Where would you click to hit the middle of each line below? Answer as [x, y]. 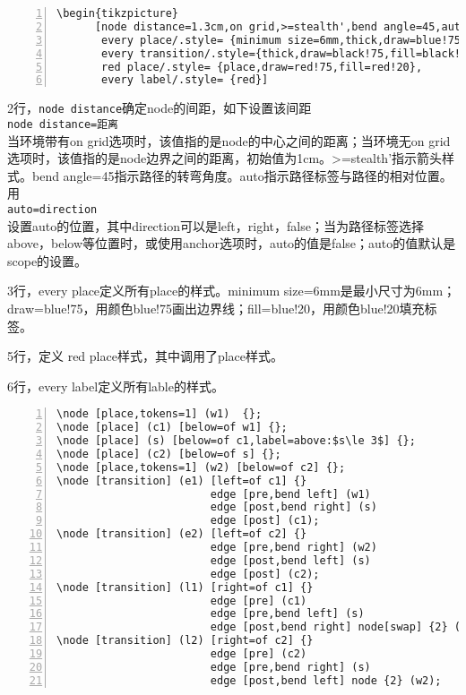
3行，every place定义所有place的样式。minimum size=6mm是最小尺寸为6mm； [232, 291]
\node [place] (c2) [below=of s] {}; [169, 454]
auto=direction [52, 209]
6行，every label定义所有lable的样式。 [116, 386]
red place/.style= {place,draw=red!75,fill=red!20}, [262, 67]
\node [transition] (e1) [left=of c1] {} [182, 480]
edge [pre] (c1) [259, 601]
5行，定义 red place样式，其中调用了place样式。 [146, 356]
